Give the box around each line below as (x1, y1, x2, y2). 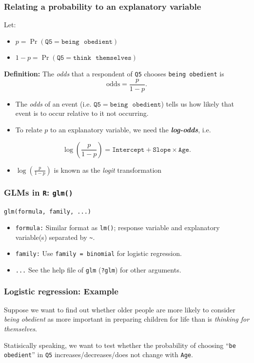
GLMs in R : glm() (4, 186, 73, 199)
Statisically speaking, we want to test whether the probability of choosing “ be (4, 340, 236, 350)
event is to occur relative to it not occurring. (15, 108, 149, 118)
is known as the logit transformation (54, 164, 162, 175)
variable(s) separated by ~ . (15, 232, 95, 242)
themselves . (4, 323, 37, 333)
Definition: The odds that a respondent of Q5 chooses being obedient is (4, 69, 224, 78)
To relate (15, 124, 42, 134)
